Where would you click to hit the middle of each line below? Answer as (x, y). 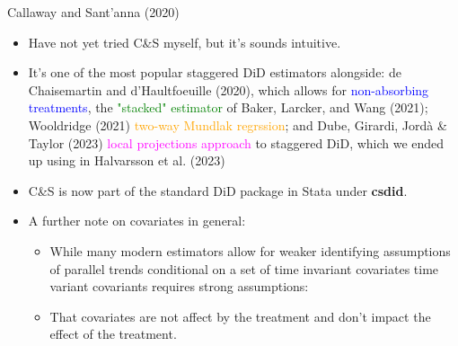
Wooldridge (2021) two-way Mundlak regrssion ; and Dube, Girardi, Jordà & (238, 124)
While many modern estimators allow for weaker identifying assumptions (250, 250)
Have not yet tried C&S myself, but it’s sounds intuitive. (185, 42)
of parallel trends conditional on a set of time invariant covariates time (244, 268)
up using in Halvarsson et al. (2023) (127, 160)
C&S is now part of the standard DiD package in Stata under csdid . (218, 190)
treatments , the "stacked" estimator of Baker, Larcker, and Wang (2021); (228, 107)
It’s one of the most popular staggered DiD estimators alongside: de (215, 72)
